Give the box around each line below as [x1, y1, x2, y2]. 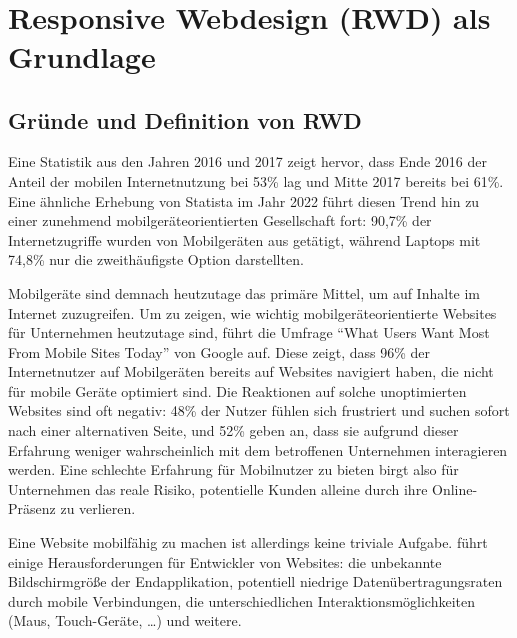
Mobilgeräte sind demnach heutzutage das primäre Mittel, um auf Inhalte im [8, 282, 481, 303]
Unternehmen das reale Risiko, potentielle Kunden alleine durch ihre [8, 478, 428, 499]
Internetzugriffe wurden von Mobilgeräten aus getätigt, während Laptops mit [8, 229, 481, 250]
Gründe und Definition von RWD [8, 104, 362, 135]
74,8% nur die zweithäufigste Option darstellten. [8, 249, 304, 270]
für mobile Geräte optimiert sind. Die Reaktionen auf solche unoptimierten [8, 380, 467, 401]
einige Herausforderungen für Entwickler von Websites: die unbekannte [8, 551, 442, 572]
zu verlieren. [60, 498, 136, 519]
